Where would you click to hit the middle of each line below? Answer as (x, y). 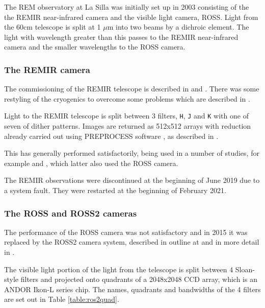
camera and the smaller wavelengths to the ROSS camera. (95, 47)
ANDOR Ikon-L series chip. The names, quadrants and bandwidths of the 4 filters (132, 289)
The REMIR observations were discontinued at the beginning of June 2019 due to (132, 180)
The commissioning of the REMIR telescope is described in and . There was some (132, 89)
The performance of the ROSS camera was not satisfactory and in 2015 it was (126, 232)
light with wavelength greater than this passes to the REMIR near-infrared (121, 37)
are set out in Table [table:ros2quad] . (62, 299)
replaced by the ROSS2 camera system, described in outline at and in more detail (132, 242)
